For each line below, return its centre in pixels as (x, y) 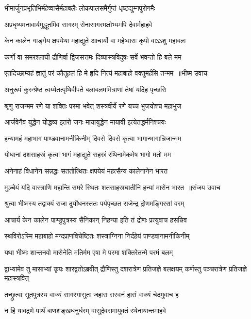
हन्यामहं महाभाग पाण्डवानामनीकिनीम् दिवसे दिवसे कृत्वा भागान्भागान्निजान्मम (93, 138)
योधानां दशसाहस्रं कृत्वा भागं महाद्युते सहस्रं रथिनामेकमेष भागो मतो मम (88, 154)
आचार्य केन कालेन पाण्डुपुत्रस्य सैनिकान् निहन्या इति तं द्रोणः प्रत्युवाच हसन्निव (96, 219)
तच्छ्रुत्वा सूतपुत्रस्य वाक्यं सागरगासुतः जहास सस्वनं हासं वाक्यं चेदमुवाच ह (92, 294)
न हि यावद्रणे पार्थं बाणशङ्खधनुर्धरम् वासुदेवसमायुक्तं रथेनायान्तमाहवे (85, 311)
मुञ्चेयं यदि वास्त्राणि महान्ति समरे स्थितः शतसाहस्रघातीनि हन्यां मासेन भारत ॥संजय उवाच (112, 187)
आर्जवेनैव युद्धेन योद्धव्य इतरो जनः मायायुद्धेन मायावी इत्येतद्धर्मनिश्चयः (85, 122)
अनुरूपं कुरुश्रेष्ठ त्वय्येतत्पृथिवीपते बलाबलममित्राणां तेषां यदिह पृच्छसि (85, 89)
